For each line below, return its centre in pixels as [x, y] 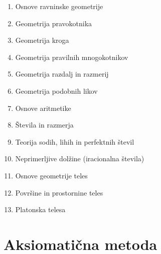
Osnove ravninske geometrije [59, 6]
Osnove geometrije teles [51, 175]
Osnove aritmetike [43, 108]
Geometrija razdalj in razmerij [62, 74]
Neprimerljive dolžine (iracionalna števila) [80, 158]
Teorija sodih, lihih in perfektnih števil [75, 141]
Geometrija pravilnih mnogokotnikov [72, 57]
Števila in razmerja [44, 125]
